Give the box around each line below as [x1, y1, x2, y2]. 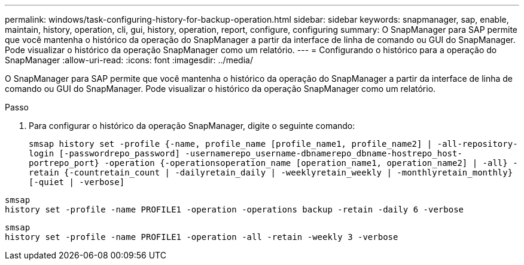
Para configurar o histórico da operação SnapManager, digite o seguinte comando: [29, 121, 355, 131]
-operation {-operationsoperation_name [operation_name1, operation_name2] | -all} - [104, 158, 518, 168]
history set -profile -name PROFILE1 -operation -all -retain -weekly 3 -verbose [5, 232, 398, 242]
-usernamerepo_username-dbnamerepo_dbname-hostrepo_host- [185, 149, 462, 158]
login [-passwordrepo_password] [29, 149, 180, 158]
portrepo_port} [29, 158, 100, 168]
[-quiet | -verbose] [29, 177, 125, 187]
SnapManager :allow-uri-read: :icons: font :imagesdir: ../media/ [5, 55, 253, 65]
